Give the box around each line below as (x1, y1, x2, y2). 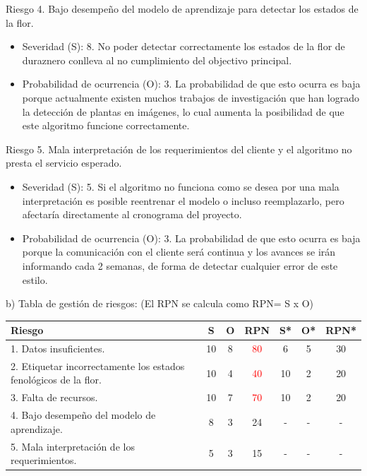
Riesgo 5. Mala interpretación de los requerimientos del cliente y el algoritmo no (6, 141, 352, 156)
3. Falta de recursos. (11, 390, 98, 405)
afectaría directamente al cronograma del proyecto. (22, 207, 242, 222)
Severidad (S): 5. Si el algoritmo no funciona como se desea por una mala (22, 179, 339, 194)
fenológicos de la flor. (11, 372, 102, 387)
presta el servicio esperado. (6, 155, 122, 170)
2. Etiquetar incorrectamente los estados (11, 358, 185, 373)
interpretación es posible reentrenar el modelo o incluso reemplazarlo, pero (22, 193, 344, 208)
